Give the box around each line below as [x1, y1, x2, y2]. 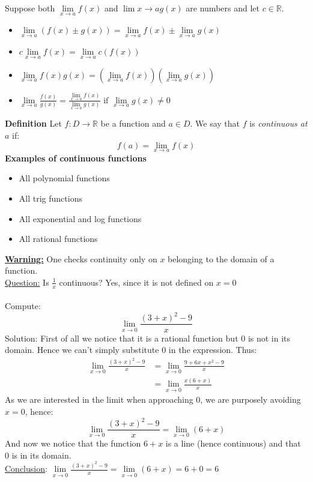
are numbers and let [186, 2, 260, 14]
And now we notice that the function [5, 437, 141, 450]
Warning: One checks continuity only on [5, 252, 157, 265]
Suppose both [5, 2, 55, 14]
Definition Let [5, 117, 62, 130]
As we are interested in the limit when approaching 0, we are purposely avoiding [5, 393, 301, 406]
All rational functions [19, 232, 98, 245]
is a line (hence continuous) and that [165, 437, 301, 450]
